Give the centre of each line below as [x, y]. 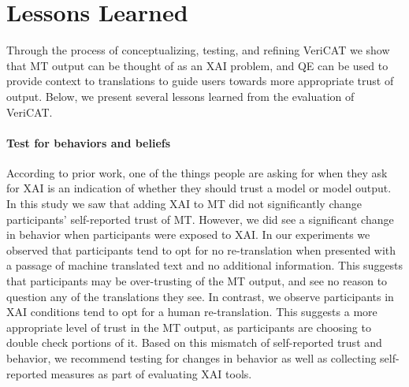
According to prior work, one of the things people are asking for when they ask [197, 172]
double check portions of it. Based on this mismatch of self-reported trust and [194, 342]
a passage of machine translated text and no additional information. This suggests [205, 265]
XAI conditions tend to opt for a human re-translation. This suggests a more [192, 312]
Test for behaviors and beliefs [89, 142]
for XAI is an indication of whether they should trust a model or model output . [199, 188]
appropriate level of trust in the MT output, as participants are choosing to [189, 327]
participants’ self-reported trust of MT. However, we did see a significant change [200, 219]
